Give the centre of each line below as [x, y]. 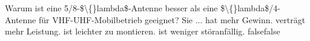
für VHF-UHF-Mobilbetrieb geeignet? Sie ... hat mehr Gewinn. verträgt [172, 19]
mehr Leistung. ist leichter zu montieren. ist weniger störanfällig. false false [143, 31]
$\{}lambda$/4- [250, 8]
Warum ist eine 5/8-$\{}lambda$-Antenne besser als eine [111, 8]
